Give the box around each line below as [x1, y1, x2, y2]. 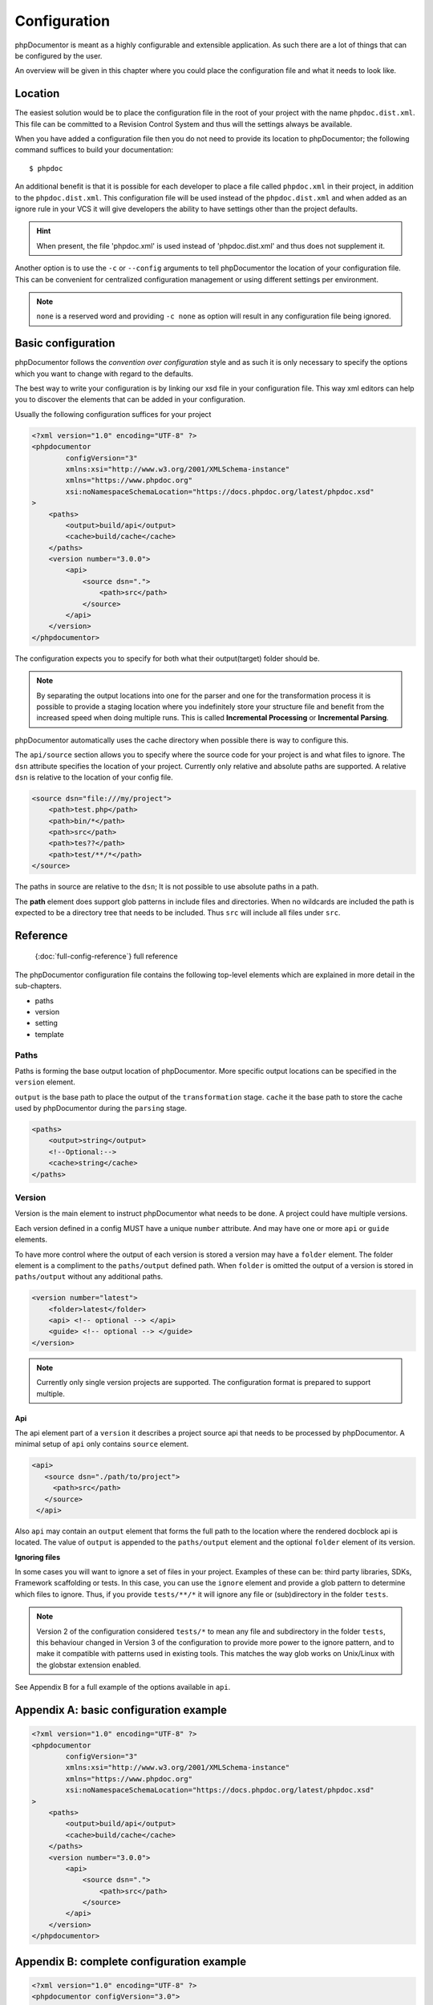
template [34, 1029, 64, 1039]
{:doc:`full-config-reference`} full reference [34, 951, 178, 962]
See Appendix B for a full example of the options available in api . [14, 1683, 231, 1692]
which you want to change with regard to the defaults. [14, 369, 194, 379]
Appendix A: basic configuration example [14, 1703, 228, 1717]
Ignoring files [14, 1552, 60, 1561]
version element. [14, 1077, 75, 1087]
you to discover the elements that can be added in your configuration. [14, 395, 246, 404]
